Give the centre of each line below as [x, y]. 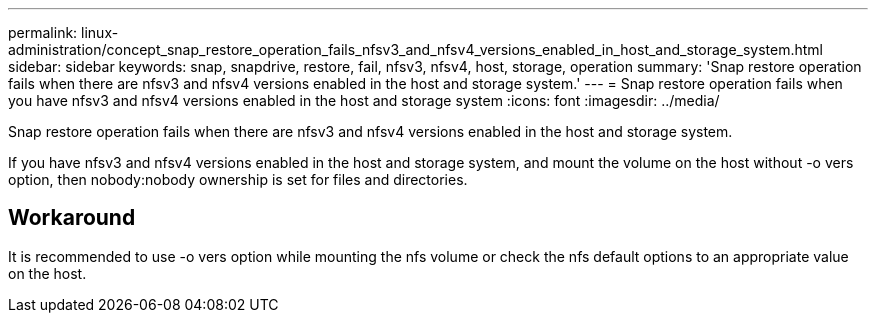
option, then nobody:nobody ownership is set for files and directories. [238, 179]
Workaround [72, 218]
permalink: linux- [63, 32]
